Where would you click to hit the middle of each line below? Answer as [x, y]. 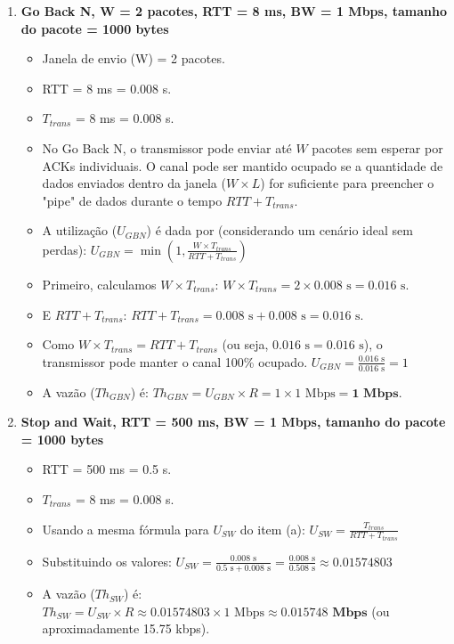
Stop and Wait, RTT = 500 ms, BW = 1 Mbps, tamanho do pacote [233, 422]
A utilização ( [80, 230]
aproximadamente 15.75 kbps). [126, 628]
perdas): [65, 249]
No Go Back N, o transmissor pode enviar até [167, 147]
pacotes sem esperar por [377, 147]
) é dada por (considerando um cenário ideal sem [280, 230]
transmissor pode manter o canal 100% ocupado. [175, 361]
